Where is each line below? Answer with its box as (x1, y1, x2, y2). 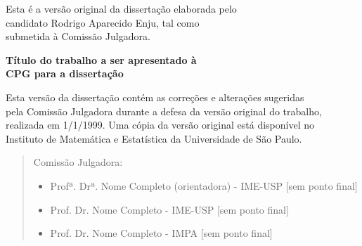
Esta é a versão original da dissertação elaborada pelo (6, 1, 237, 15)
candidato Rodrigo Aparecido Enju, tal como (6, 15, 200, 30)
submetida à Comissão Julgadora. (6, 29, 150, 44)
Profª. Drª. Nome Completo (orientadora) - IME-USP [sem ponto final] (50, 178, 358, 193)
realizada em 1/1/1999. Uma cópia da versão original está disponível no (6, 117, 314, 132)
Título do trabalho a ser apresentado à (6, 52, 197, 67)
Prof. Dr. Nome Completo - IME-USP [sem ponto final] (50, 202, 289, 216)
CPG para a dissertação (6, 66, 124, 81)
